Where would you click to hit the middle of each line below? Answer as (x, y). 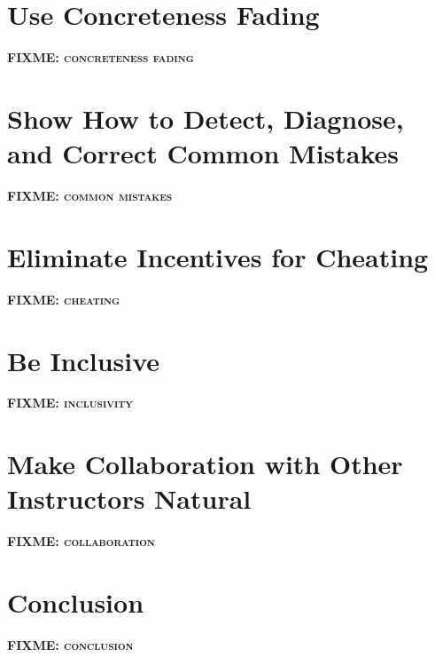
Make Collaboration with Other (205, 464)
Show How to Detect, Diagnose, (206, 118)
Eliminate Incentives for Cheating (218, 256)
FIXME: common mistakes (90, 196)
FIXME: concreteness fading (101, 57)
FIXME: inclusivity (70, 403)
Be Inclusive (84, 360)
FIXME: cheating (64, 299)
